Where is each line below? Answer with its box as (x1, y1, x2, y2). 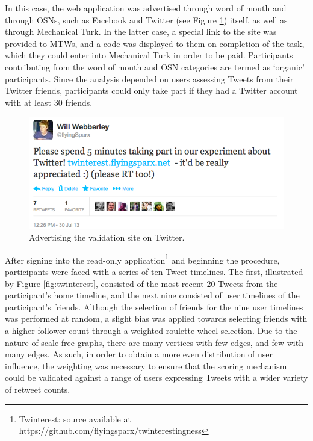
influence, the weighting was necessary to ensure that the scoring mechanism (5, 359, 287, 372)
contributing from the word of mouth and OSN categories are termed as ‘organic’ (5, 60, 305, 73)
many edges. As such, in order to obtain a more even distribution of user (5, 348, 273, 360)
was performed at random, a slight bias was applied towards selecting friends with (5, 312, 308, 325)
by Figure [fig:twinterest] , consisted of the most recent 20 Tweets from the (5, 277, 278, 289)
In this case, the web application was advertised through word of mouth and (5, 2, 287, 14)
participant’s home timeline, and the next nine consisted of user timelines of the (5, 289, 300, 301)
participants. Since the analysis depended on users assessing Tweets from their (5, 72, 294, 85)
